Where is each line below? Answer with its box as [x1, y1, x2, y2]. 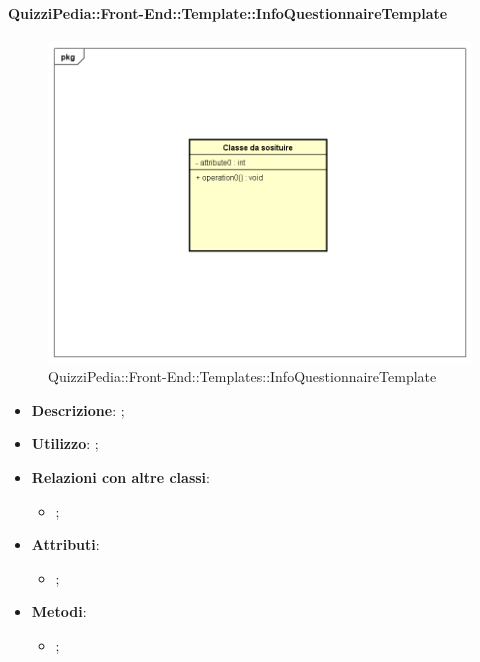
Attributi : [31, 534, 100, 555]
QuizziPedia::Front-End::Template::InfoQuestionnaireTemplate [8, 2, 448, 23]
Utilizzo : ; [31, 433, 99, 454]
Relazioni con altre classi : [31, 467, 210, 488]
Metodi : [31, 601, 87, 622]
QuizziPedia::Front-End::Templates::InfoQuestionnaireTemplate [48, 366, 437, 387]
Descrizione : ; [31, 399, 125, 420]
